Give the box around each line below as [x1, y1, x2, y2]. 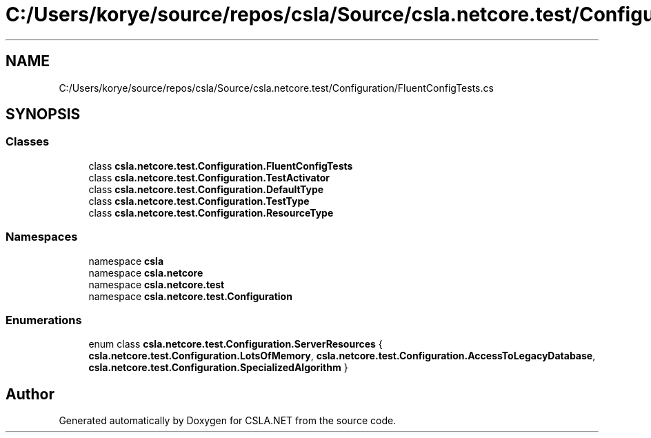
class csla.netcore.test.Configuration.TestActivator [88, 171, 330, 183]
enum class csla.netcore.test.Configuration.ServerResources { [88, 338, 383, 350]
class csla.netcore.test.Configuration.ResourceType [88, 206, 334, 219]
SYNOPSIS [6, 106, 81, 123]
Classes [6, 135, 50, 149]
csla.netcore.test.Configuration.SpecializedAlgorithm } [88, 361, 348, 374]
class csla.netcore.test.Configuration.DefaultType [88, 183, 324, 195]
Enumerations [6, 312, 82, 327]
